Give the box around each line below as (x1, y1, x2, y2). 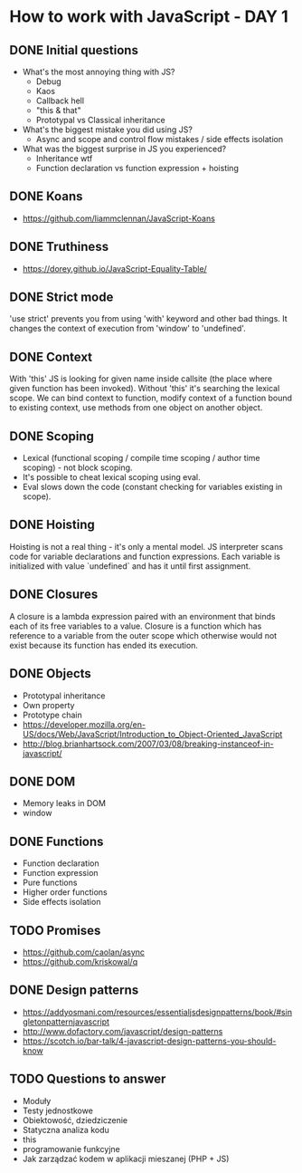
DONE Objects (9, 666, 92, 681)
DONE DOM (9, 774, 75, 789)
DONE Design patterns (9, 983, 139, 998)
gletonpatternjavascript (22, 1016, 110, 1027)
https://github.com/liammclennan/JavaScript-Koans (22, 213, 215, 224)
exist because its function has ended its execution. (9, 639, 199, 650)
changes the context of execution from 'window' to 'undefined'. (9, 323, 246, 334)
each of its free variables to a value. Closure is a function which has (9, 620, 262, 631)
